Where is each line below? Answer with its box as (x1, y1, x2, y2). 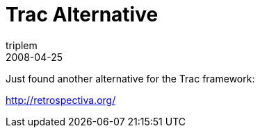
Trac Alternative (6, 3, 159, 26)
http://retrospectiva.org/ (6, 94, 116, 106)
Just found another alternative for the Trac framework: (6, 72, 255, 85)
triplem (6, 39, 38, 51)
